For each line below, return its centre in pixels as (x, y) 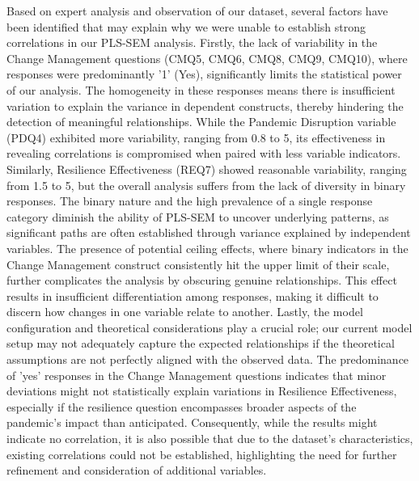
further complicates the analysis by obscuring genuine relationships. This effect (202, 280)
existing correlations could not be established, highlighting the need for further (202, 454)
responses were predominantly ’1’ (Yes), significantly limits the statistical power (204, 74)
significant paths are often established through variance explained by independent (209, 232)
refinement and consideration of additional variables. (137, 470)
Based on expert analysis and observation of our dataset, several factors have (197, 11)
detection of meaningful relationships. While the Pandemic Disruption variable (201, 122)
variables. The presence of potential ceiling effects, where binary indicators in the (207, 248)
